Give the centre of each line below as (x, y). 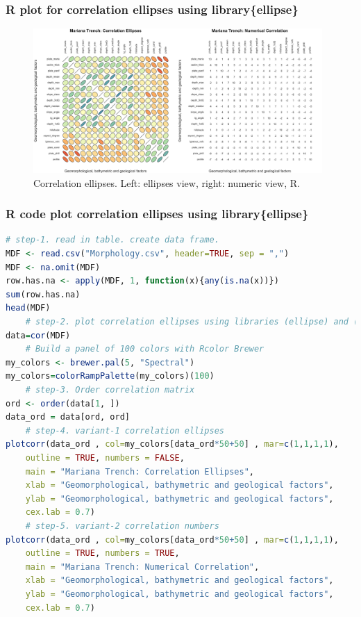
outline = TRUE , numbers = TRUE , (102, 553)
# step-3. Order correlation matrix (110, 390)
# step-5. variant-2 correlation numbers (122, 526)
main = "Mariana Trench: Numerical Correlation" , (142, 567)
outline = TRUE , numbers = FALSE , (105, 458)
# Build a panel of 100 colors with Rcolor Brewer (145, 349)
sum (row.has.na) (43, 294)
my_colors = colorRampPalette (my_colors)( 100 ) (110, 376)
